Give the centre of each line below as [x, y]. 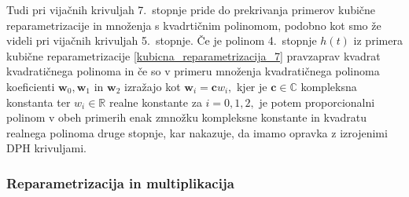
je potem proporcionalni [317, 102]
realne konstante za [155, 102]
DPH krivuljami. [46, 148]
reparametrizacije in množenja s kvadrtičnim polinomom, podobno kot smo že [194, 25]
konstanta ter [39, 102]
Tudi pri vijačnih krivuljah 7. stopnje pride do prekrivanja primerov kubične [191, 9]
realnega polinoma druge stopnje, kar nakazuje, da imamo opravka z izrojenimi [197, 132]
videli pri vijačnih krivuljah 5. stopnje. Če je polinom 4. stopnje [162, 40]
